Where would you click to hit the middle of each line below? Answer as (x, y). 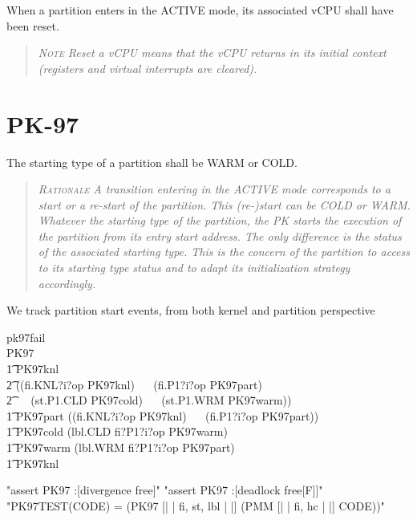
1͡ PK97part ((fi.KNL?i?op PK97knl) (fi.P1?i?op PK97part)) (163, 415)
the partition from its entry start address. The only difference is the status (220, 236)
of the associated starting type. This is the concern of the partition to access (224, 252)
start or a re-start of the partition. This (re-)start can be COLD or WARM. (224, 204)
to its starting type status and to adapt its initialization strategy (194, 268)
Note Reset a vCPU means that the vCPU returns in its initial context (212, 53)
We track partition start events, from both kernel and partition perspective (191, 310)
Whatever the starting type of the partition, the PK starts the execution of (220, 220)
